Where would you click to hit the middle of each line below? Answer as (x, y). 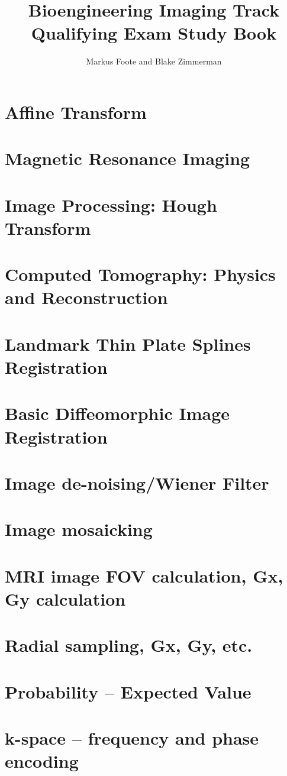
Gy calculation (65, 598)
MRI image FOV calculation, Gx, (144, 575)
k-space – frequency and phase (132, 737)
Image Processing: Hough (111, 204)
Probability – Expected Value (128, 691)
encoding (42, 761)
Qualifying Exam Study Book (154, 33)
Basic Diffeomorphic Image (117, 413)
